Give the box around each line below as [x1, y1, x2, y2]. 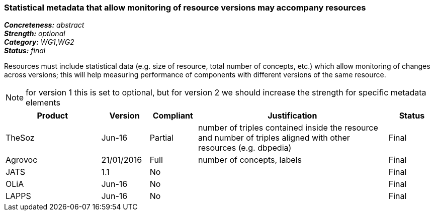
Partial [149, 133, 174, 143]
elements [26, 97, 60, 108]
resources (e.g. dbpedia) [198, 143, 292, 153]
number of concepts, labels [198, 155, 302, 165]
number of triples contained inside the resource [198, 123, 378, 133]
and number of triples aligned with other [198, 133, 350, 143]
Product [37, 111, 68, 121]
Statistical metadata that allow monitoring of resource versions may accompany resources [4, 3, 366, 13]
